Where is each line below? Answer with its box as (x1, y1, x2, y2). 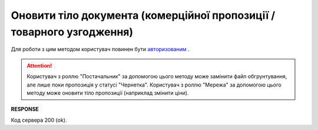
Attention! (26, 62, 52, 69)
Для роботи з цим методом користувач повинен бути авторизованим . (11, 46, 190, 53)
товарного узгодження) (11, 25, 134, 38)
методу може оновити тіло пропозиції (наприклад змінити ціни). (26, 89, 189, 96)
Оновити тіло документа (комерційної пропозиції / (11, 9, 276, 22)
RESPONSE (11, 106, 39, 113)
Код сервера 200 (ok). (11, 116, 67, 124)
